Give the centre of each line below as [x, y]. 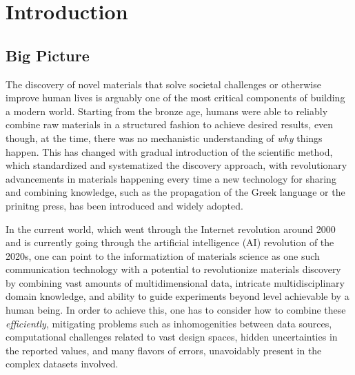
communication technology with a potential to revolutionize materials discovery [173, 269]
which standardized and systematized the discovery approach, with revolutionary [176, 165]
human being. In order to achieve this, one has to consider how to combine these [176, 310]
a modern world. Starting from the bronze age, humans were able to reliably [167, 111]
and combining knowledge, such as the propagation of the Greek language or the [175, 192]
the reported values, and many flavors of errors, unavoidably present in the [164, 350]
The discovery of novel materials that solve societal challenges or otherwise [163, 84]
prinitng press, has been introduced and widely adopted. [124, 205]
